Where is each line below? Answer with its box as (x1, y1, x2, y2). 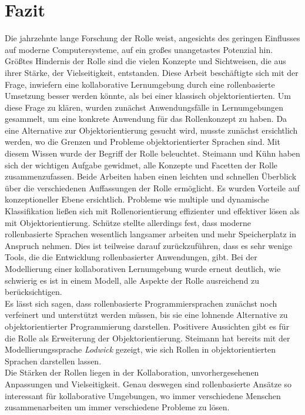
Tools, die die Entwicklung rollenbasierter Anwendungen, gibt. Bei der (5, 251, 257, 263)
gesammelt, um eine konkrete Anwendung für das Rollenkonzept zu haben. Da (5, 112, 287, 125)
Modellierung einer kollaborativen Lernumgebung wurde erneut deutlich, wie (5, 263, 281, 274)
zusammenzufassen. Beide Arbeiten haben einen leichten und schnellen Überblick (5, 170, 297, 182)
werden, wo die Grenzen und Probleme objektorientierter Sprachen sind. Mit (5, 135, 280, 148)
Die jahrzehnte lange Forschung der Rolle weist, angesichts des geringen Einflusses (5, 32, 300, 44)
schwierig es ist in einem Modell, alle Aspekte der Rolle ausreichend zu (5, 274, 260, 286)
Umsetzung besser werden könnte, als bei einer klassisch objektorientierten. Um (5, 89, 291, 102)
